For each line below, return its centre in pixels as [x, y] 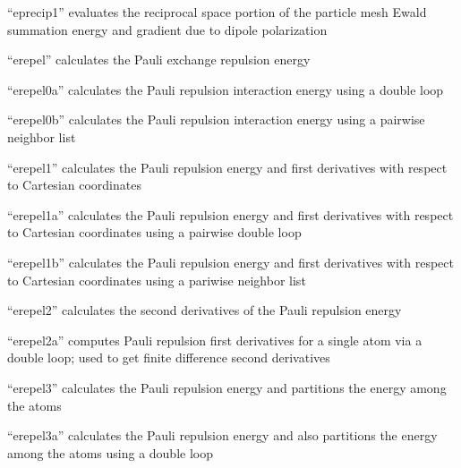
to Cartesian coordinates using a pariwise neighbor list [157, 280]
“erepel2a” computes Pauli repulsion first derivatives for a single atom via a [215, 340]
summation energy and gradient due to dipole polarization [167, 29]
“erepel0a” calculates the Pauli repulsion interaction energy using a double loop [226, 89]
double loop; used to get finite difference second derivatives [169, 357]
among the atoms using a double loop [110, 452]
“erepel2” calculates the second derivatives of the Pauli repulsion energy [205, 310]
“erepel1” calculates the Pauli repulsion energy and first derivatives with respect [227, 167]
